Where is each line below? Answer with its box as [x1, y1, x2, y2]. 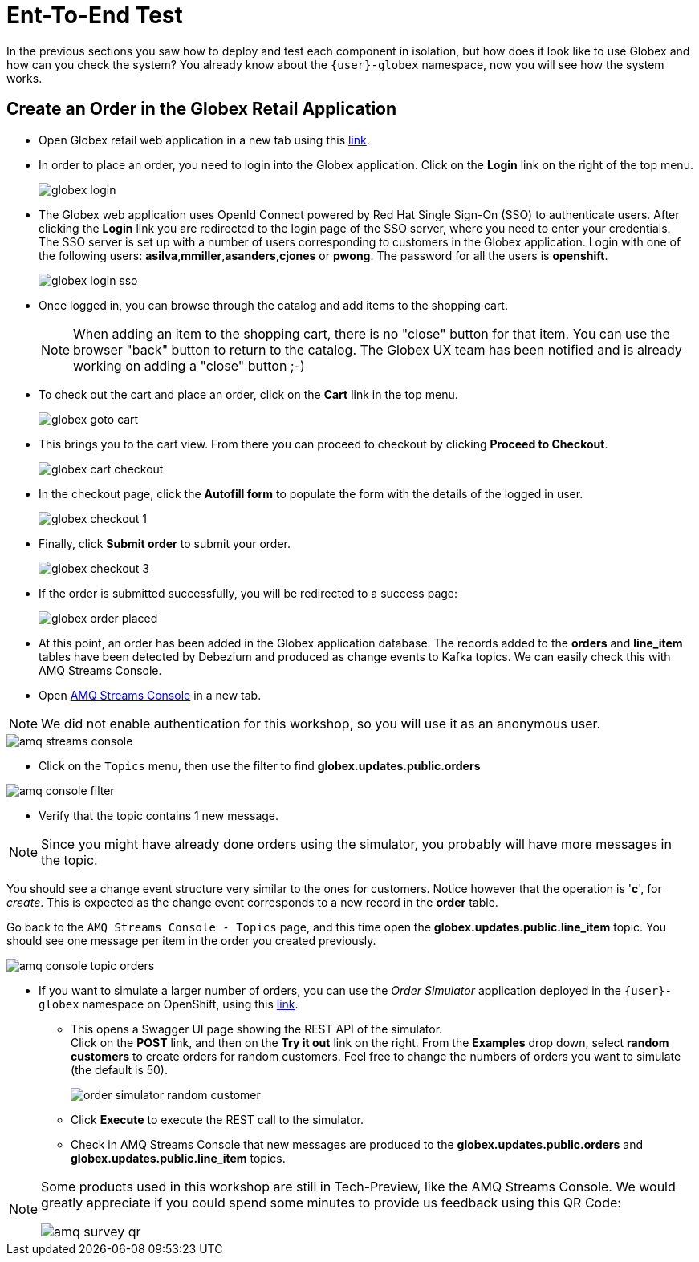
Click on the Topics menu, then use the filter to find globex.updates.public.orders [39, 758, 481, 773]
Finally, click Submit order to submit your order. [39, 536, 291, 550]
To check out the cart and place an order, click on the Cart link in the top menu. [39, 387, 458, 401]
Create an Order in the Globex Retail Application [6, 99, 397, 120]
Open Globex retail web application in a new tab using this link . [39, 132, 370, 147]
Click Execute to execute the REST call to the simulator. [71, 1112, 364, 1126]
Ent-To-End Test [6, 2, 183, 29]
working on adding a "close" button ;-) [73, 357, 305, 374]
